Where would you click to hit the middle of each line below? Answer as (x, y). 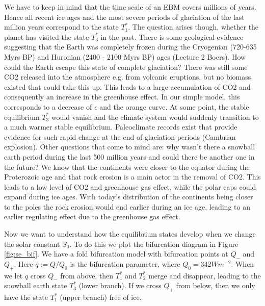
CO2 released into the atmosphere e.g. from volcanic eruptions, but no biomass (128, 77)
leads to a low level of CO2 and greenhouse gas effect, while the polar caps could (130, 186)
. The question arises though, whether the (193, 27)
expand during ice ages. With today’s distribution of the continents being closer (129, 197)
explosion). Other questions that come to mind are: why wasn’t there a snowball (130, 147)
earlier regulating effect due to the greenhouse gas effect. (92, 216)
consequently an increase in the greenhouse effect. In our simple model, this (122, 97)
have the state (26, 297)
